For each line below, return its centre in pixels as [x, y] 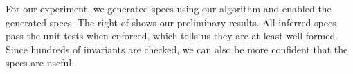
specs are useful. [40, 63]
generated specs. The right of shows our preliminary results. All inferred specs [171, 22]
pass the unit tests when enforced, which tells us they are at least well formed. [172, 36]
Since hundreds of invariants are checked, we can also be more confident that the [177, 49]
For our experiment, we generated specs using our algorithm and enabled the [169, 8]
